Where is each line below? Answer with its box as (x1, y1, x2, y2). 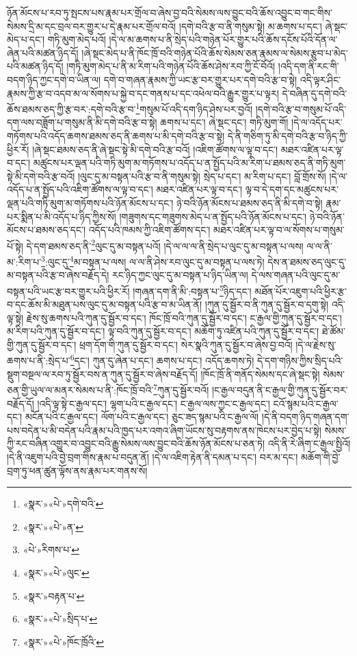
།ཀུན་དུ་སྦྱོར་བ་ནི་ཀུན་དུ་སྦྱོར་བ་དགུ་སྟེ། (204, 297, 329, 312)
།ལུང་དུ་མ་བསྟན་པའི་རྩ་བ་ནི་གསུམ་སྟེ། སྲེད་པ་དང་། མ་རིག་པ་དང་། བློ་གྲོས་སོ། (77, 168, 326, 183)
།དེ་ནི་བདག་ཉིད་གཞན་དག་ (261, 409, 349, 424)
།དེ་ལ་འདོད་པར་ (291, 115, 343, 129)
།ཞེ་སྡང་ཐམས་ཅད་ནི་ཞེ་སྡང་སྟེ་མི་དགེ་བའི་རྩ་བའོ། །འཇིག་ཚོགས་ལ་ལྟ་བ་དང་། (32, 142, 278, 156)
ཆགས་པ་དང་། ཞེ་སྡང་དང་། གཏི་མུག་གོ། (160, 115, 289, 129)
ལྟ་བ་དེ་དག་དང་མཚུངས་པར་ (245, 182, 339, 197)
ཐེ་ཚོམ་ (321, 324, 345, 338)
